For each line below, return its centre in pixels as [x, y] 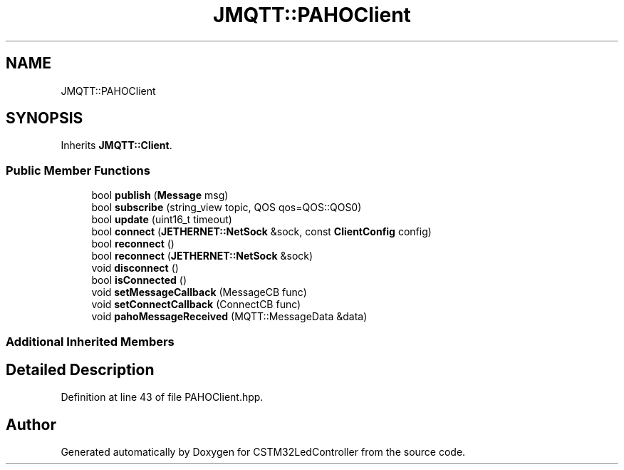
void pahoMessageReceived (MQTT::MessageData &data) [229, 317]
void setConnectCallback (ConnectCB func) [196, 305]
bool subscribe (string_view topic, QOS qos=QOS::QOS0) [227, 208]
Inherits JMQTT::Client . [116, 145]
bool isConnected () [139, 280]
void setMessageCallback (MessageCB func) [199, 292]
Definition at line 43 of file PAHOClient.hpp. [162, 397]
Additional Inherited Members [90, 341]
